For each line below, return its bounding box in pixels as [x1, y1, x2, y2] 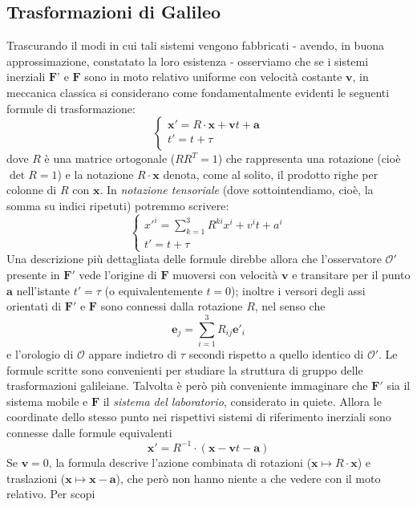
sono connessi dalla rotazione [100, 298, 243, 314]
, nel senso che [254, 298, 326, 314]
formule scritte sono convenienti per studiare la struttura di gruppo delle [6, 361, 363, 378]
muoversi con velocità [172, 266, 278, 283]
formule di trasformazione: [6, 99, 136, 116]
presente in [6, 266, 60, 283]
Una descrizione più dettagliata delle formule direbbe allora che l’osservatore [6, 250, 382, 267]
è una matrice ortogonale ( [44, 150, 176, 167]
